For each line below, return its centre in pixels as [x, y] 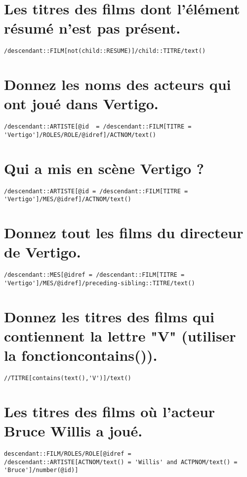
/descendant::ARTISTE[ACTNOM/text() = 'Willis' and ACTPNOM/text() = [121, 462]
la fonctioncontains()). [81, 355]
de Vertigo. [42, 252]
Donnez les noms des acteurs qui [118, 84]
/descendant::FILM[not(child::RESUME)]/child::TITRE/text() [105, 51]
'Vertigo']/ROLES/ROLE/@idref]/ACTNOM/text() [80, 135]
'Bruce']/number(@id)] [41, 470]
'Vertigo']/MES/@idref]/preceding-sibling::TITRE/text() [100, 283]
